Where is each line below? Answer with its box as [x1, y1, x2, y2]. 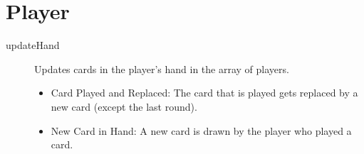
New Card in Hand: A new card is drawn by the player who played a [51, 123, 352, 138]
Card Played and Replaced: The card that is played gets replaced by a [51, 85, 358, 100]
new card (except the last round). [51, 99, 197, 114]
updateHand [6, 38, 60, 53]
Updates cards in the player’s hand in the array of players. [34, 61, 289, 76]
